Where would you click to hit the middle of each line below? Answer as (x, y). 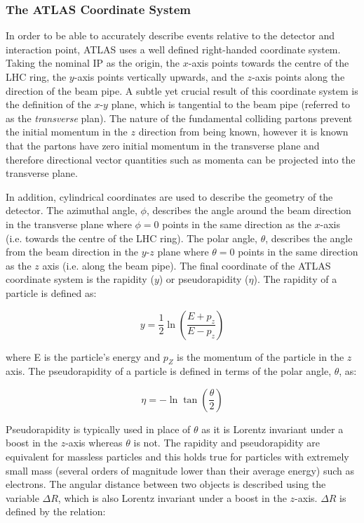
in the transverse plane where (69, 224)
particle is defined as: (51, 292)
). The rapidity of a (295, 279)
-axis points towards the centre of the (269, 63)
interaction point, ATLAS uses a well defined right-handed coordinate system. (173, 49)
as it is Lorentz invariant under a (272, 429)
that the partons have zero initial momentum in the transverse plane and (163, 145)
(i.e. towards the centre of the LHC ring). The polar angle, (132, 238)
